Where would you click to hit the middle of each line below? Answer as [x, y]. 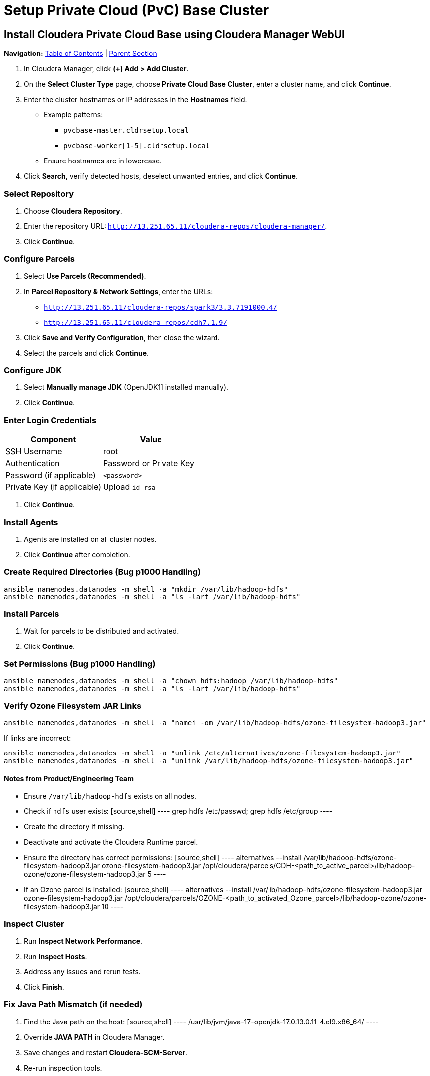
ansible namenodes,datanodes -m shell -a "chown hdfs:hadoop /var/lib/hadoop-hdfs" [171, 681]
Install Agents [31, 522]
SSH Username [34, 452]
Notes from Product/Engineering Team [69, 778]
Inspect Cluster [34, 924]
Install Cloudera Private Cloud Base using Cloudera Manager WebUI [174, 34]
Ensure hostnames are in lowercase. [103, 161]
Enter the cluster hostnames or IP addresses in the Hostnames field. [135, 100]
